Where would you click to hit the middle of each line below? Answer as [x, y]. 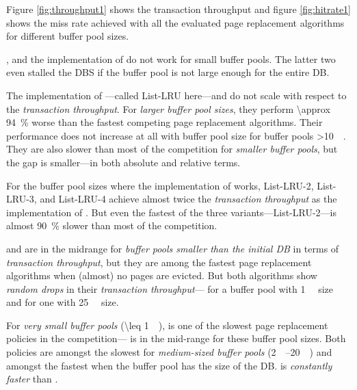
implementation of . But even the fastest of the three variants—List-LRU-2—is [172, 212]
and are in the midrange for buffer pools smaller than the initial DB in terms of [173, 248]
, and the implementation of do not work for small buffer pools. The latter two [171, 58]
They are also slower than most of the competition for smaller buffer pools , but [172, 149]
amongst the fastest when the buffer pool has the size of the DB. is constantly [169, 365]
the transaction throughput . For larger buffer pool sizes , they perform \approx [168, 108]
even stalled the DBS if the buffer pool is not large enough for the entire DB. [168, 72]
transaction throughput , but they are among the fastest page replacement [159, 262]
